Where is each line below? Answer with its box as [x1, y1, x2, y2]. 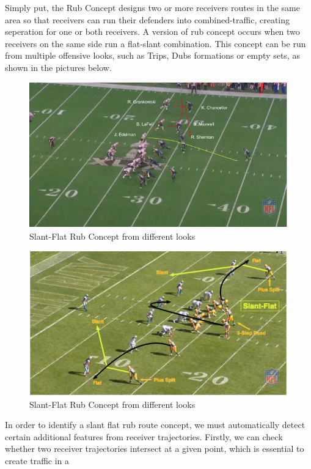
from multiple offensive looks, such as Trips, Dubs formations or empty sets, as [5, 49, 300, 62]
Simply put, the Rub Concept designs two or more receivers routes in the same [5, 1, 300, 13]
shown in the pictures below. [5, 61, 112, 73]
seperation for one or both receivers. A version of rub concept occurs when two [5, 25, 300, 38]
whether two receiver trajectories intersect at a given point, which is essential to [5, 442, 304, 455]
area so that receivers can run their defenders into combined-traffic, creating [5, 13, 290, 26]
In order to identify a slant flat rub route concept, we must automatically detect [5, 418, 306, 431]
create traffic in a [5, 454, 70, 467]
